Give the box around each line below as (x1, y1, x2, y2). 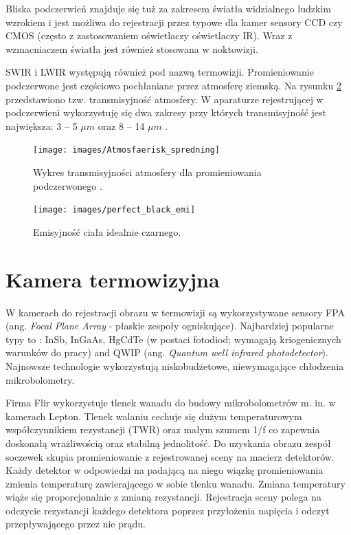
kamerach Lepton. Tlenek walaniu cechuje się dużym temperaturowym (5, 408, 302, 423)
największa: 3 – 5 (5, 118, 78, 133)
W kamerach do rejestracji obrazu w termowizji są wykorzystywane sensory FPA (5, 305, 346, 319)
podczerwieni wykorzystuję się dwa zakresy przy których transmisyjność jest (5, 105, 327, 120)
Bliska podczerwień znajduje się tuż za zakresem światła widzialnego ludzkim (5, 1, 331, 15)
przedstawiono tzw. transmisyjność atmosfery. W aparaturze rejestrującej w (5, 91, 324, 106)
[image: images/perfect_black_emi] (33, 205, 196, 215)
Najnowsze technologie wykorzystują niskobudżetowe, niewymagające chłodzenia (5, 358, 344, 373)
